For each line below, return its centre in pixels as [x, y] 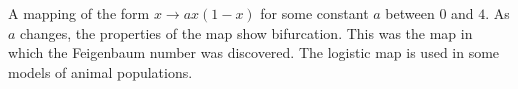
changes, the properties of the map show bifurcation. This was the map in [246, 32]
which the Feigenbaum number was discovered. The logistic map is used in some [254, 52]
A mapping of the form [79, 13]
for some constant [314, 13]
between [410, 13]
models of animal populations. [100, 71]
